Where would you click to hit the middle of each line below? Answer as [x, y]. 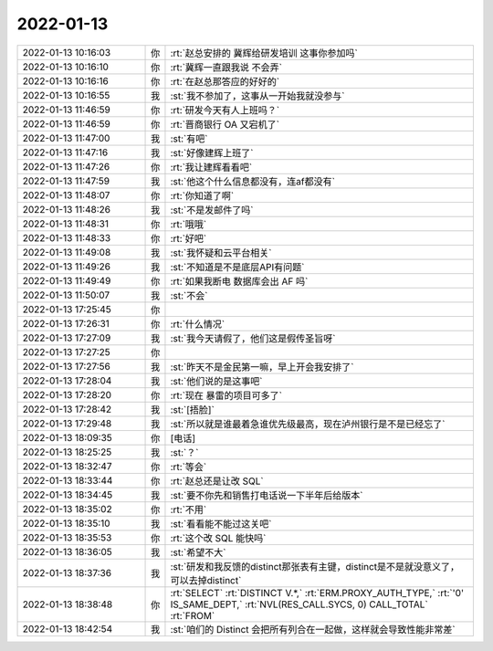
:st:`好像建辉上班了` [212, 152]
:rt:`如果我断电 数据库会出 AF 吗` [239, 281]
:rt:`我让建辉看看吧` [211, 167]
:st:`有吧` [189, 139]
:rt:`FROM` [193, 615]
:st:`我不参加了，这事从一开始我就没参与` [257, 96]
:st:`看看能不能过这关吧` [221, 523]
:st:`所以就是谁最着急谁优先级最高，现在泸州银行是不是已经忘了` [308, 424]
